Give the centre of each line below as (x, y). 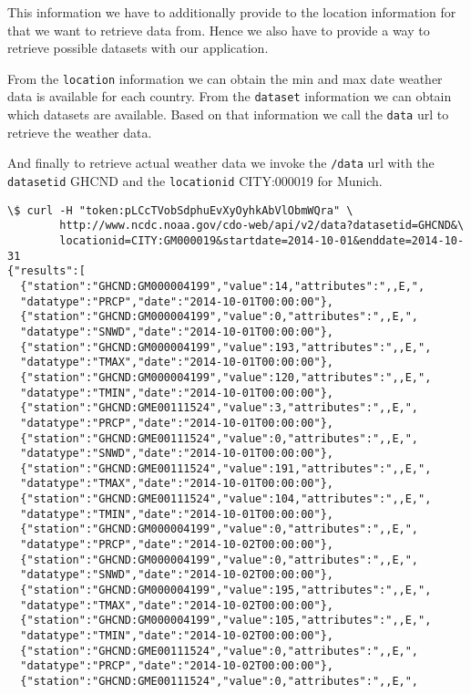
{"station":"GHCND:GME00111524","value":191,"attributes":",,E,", (226, 468)
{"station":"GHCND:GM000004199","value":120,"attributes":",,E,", (226, 377)
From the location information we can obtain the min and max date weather (225, 78)
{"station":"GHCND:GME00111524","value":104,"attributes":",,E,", (226, 499)
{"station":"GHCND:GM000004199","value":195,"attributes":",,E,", (226, 590)
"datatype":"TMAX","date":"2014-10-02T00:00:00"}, (177, 605)
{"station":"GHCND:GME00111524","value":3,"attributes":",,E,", (220, 408)
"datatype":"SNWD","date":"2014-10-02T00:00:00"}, (177, 575)
